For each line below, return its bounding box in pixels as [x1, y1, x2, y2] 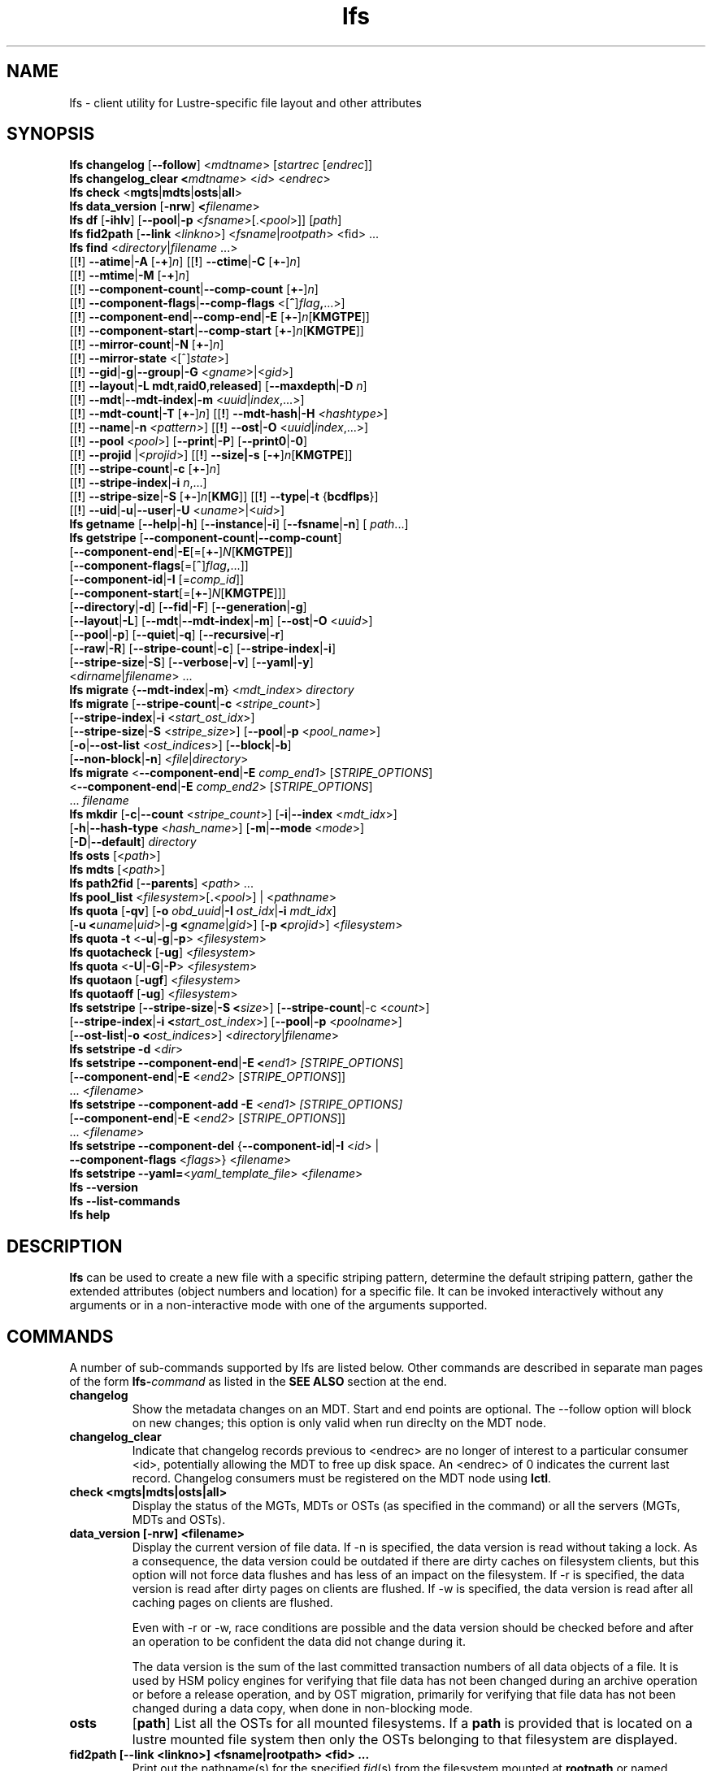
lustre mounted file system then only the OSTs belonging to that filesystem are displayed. [132, 1731, 678, 1748]
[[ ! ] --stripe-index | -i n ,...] [69, 475, 207, 490]
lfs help [69, 1208, 111, 1222]
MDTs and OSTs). [132, 1513, 226, 1527]
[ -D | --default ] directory [69, 835, 197, 849]
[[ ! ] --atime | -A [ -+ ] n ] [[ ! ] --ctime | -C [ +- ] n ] [69, 254, 301, 269]
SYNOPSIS [7, 124, 95, 145]
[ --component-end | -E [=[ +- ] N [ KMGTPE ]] [69, 545, 293, 559]
